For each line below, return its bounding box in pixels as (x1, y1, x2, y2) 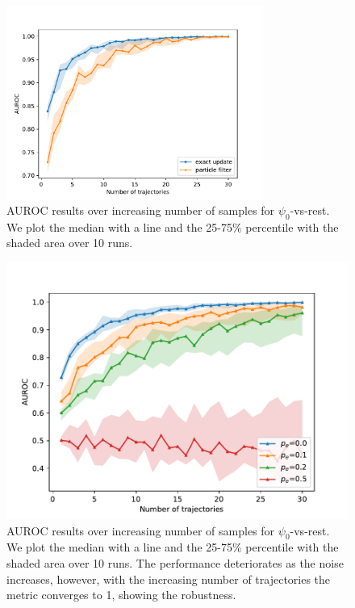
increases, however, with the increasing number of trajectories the (6, 570, 331, 587)
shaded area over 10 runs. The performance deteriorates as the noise (6, 555, 344, 572)
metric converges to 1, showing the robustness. (6, 586, 236, 603)
